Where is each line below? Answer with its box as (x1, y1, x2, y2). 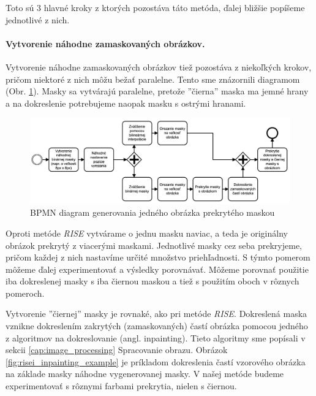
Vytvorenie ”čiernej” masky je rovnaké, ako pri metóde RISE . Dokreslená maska (6, 307, 307, 320)
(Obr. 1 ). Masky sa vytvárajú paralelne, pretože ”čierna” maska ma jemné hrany (6, 85, 309, 97)
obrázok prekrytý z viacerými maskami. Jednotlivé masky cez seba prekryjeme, (6, 238, 303, 251)
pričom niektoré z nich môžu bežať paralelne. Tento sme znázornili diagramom (6, 72, 300, 85)
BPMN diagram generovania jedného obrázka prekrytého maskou (30, 206, 275, 219)
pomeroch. (6, 286, 45, 299)
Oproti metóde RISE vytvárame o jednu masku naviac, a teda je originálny (6, 226, 288, 239)
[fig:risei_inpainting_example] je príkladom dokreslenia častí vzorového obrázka (6, 355, 306, 368)
